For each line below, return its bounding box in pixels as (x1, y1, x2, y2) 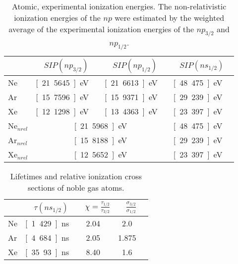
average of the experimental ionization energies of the (8, 23, 194, 35)
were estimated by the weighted (115, 12, 225, 23)
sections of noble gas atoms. (28, 182, 124, 194)
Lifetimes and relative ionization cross (10, 170, 142, 182)
